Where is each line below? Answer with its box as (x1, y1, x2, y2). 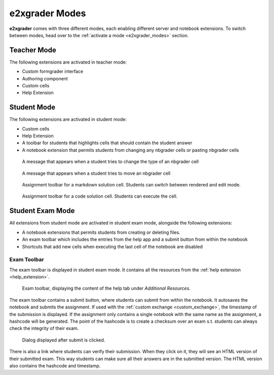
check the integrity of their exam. (9, 325, 79, 331)
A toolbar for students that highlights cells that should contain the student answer (22, 140, 192, 146)
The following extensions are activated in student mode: (9, 116, 127, 122)
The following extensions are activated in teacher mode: (9, 59, 127, 65)
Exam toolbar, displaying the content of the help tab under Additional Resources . (22, 285, 191, 292)
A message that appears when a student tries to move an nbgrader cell (22, 170, 171, 176)
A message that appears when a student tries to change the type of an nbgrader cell (22, 159, 199, 165)
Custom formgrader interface (22, 69, 84, 75)
